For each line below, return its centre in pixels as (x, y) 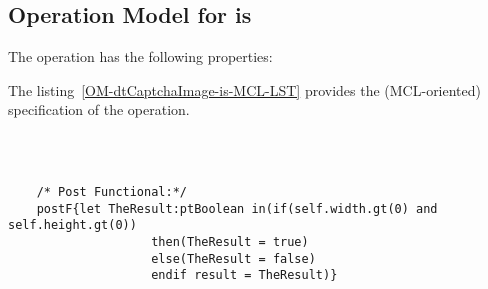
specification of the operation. (99, 109)
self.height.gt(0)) (72, 225)
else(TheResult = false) (233, 258)
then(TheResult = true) (230, 241)
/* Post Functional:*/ (111, 191)
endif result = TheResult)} (244, 275)
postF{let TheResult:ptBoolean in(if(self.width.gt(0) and (237, 208)
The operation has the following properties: (140, 56)
